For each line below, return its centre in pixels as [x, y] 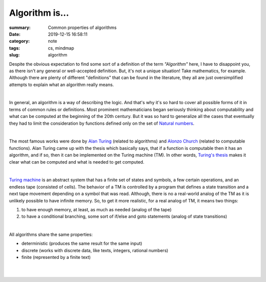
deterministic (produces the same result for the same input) [82, 244]
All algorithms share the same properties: [51, 235]
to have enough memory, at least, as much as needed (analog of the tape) [97, 209]
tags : [15, 48]
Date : [15, 34]
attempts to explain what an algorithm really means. [62, 85]
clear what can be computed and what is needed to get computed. [77, 162]
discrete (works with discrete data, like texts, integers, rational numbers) [95, 250]
